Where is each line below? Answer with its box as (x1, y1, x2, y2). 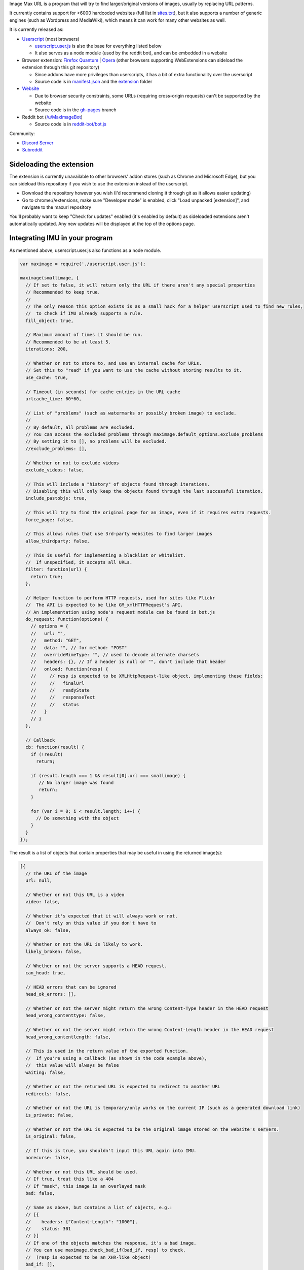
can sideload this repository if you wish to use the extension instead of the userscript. (9, 180, 188, 186)
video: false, (25, 899, 61, 905)
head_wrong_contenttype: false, (25, 1012, 106, 1019)
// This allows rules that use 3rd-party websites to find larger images (25, 531, 213, 537)
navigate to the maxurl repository (22, 204, 91, 210)
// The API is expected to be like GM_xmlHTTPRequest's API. (25, 602, 183, 608)
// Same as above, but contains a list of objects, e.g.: (25, 1204, 173, 1210)
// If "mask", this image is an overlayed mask (25, 1183, 146, 1189)
